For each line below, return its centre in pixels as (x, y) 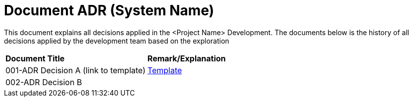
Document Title (35, 58)
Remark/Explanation (186, 58)
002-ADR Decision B (44, 82)
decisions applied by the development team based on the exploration (117, 41)
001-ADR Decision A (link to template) (76, 70)
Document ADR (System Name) (109, 10)
